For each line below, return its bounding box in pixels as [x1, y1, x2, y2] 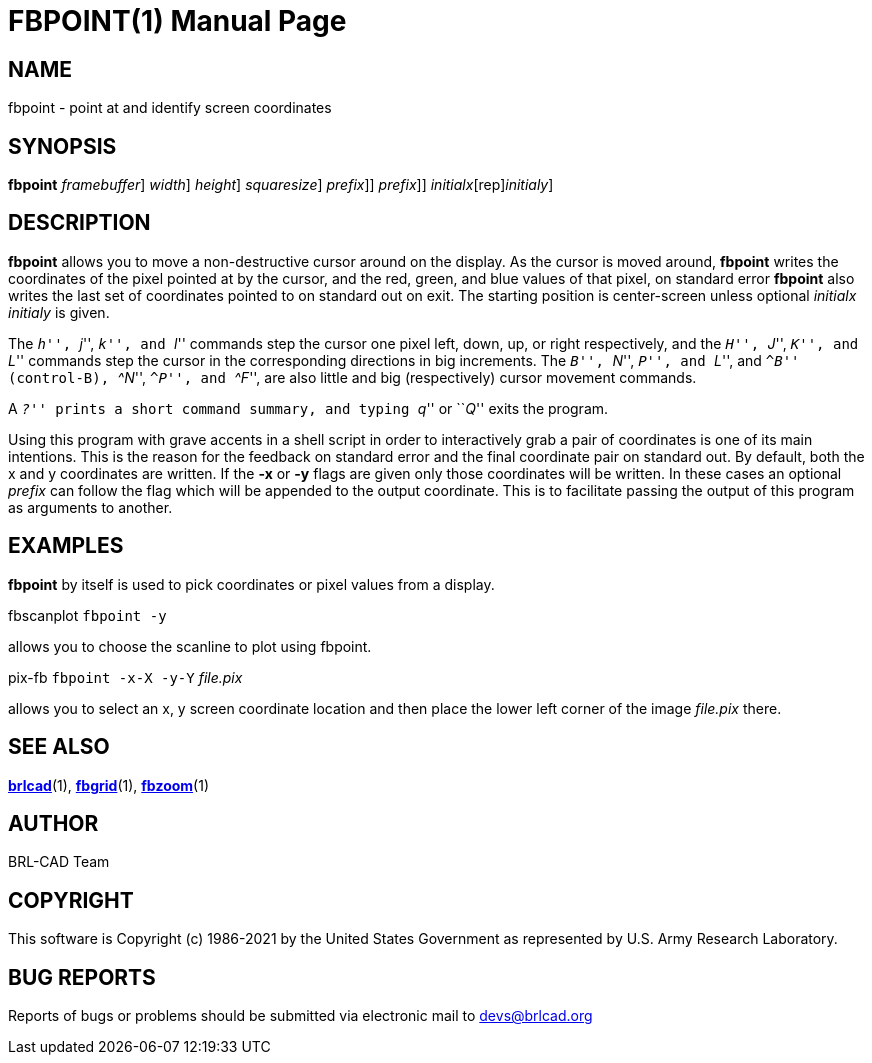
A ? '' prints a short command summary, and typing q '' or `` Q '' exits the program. [8, 399, 609, 417]
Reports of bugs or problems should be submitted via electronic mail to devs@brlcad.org [8, 1007, 593, 1025]
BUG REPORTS [8, 964, 156, 990]
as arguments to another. [8, 498, 173, 516]
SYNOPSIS [8, 133, 117, 159]
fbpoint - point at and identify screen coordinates [8, 99, 332, 117]
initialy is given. [8, 303, 110, 321]
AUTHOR [8, 810, 99, 836]
